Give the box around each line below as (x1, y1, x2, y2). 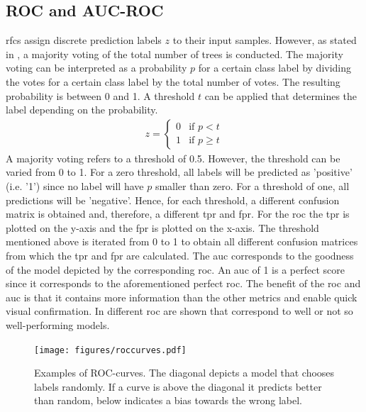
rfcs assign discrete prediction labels (6, 33, 162, 48)
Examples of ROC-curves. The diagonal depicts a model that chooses (34, 365, 335, 380)
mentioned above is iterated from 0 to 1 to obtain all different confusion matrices (6, 234, 358, 249)
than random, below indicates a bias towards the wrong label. (34, 393, 302, 408)
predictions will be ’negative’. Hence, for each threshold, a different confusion (6, 192, 340, 207)
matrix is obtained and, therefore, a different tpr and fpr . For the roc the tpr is (6, 206, 350, 221)
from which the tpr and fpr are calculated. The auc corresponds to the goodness (6, 247, 354, 262)
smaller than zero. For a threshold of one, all (155, 178, 350, 193)
